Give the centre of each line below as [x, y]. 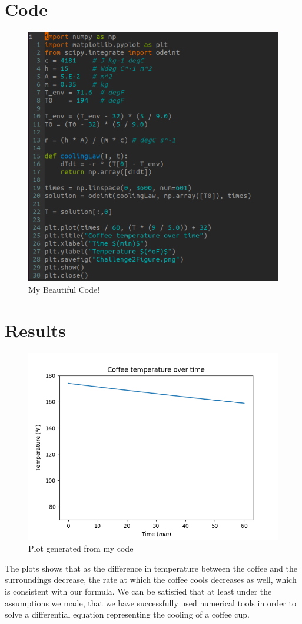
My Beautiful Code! [64, 289]
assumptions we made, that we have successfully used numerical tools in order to [150, 602]
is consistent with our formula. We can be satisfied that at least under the [138, 591]
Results [35, 330]
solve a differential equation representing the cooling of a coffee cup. [127, 614]
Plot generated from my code [81, 548]
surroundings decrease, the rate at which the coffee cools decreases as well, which [151, 580]
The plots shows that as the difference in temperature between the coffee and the [151, 568]
